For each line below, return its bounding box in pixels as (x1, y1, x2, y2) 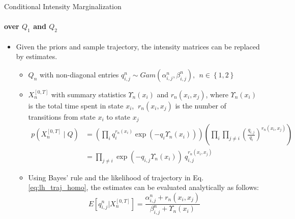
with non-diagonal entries (40, 69, 119, 79)
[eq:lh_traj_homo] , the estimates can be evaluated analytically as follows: (28, 182, 259, 193)
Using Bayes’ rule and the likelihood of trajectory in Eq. (28, 172, 204, 182)
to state (106, 111, 130, 122)
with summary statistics (51, 89, 126, 99)
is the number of (175, 100, 226, 111)
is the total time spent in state (28, 100, 124, 111)
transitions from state (28, 111, 96, 122)
